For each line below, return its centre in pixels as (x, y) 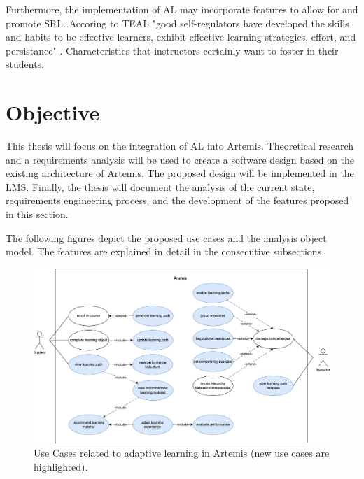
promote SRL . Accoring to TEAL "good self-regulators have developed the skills (177, 23)
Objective (53, 112)
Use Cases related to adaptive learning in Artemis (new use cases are (182, 453)
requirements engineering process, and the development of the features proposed (177, 200)
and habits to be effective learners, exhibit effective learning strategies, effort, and (181, 37)
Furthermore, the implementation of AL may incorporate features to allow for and (182, 9)
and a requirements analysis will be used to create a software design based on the (180, 159)
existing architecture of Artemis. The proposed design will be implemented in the (180, 173)
